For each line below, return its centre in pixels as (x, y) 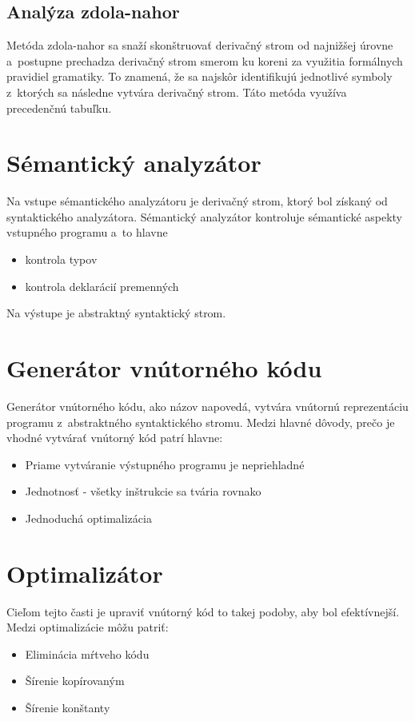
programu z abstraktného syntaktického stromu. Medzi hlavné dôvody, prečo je (201, 422)
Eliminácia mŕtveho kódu (87, 653)
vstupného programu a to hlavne (87, 232)
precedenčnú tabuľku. (59, 108)
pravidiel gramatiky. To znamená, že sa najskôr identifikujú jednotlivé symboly (200, 76)
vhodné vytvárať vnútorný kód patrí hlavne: (115, 438)
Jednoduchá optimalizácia (88, 518)
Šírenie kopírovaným (75, 681)
